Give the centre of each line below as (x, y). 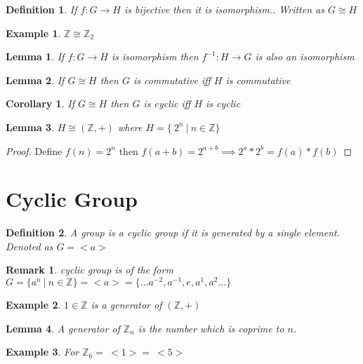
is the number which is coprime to (211, 328)
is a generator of (126, 305)
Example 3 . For (42, 352)
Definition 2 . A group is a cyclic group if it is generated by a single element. (173, 232)
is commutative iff (172, 80)
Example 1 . (33, 33)
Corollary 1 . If (40, 103)
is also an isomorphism (305, 56)
